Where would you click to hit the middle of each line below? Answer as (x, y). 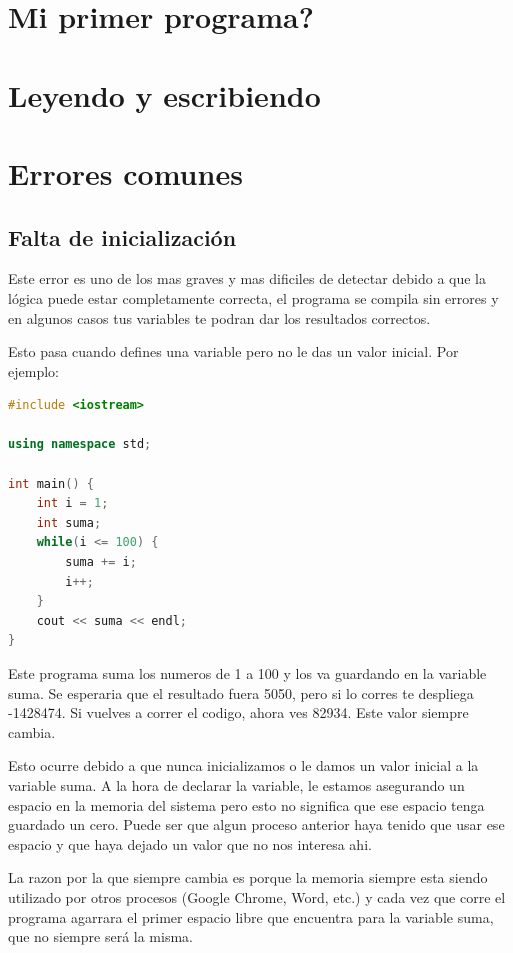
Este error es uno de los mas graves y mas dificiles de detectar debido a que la (247, 278)
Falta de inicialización (122, 236)
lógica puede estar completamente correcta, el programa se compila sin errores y (253, 297)
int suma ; (69, 522)
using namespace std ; (80, 444)
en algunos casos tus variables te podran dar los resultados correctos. (219, 317)
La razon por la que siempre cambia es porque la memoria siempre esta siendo (248, 877)
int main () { (51, 483)
